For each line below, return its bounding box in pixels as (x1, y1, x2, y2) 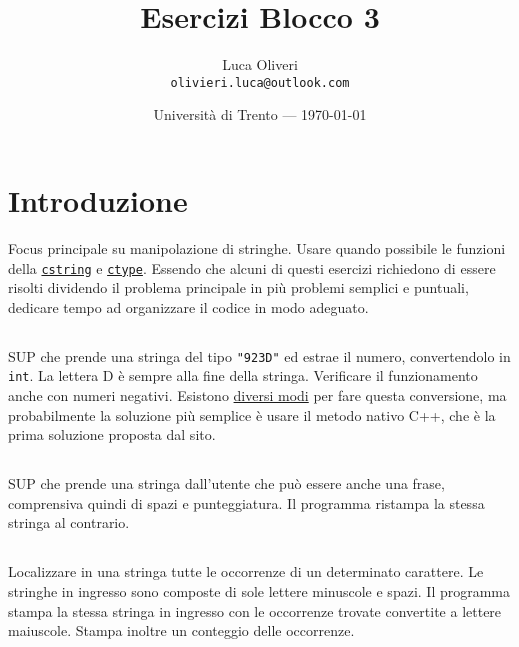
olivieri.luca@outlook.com (170, 75, 350, 90)
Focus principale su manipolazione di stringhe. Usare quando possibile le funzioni (8, 237, 506, 258)
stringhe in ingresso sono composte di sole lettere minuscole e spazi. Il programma (8, 580, 511, 601)
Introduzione (8, 179, 188, 220)
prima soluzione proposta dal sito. (8, 424, 216, 445)
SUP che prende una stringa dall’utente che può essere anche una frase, (8, 473, 445, 494)
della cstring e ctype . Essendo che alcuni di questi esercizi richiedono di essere (8, 257, 496, 278)
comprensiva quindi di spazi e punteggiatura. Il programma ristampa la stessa (8, 492, 485, 513)
